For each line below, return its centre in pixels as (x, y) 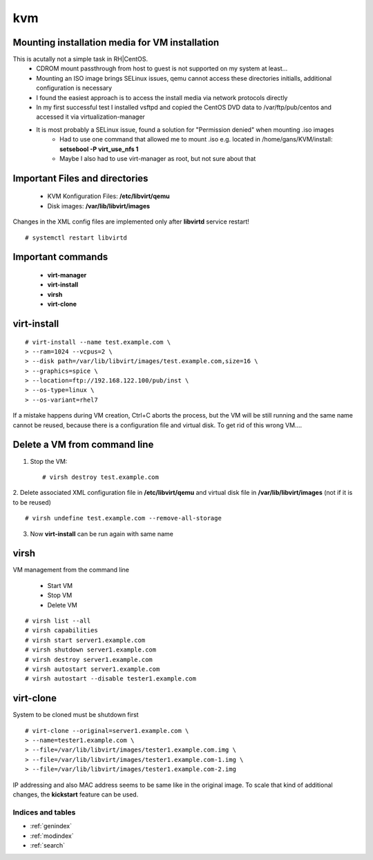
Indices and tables (44, 812)
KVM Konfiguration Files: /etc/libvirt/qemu (108, 196)
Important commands (60, 257)
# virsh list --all (58, 620)
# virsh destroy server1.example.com (89, 659)
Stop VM (60, 595)
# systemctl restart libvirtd (76, 237)
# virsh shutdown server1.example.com (91, 650)
